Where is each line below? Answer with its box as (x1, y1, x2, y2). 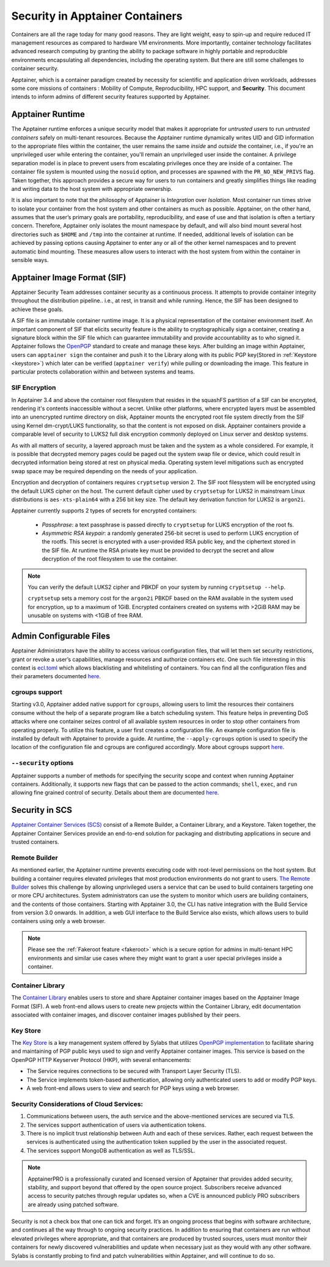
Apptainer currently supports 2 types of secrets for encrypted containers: (11, 507, 197, 514)
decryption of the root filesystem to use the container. (42, 555, 178, 562)
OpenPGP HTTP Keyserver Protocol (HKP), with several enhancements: (11, 1056, 192, 1063)
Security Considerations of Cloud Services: (11, 1099, 144, 1108)
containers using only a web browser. (11, 918, 106, 925)
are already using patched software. (28, 1200, 119, 1208)
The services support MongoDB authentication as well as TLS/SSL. (26, 1146, 196, 1154)
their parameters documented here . (11, 673, 101, 680)
